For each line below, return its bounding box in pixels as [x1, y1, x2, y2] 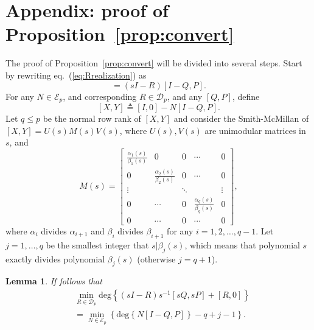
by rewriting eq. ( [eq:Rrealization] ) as [5, 68, 147, 81]
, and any [167, 90, 203, 102]
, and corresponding [63, 90, 137, 102]
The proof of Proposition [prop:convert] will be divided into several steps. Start [5, 57, 302, 69]
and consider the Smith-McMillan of [173, 111, 309, 124]
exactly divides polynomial [5, 252, 105, 265]
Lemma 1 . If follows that [5, 275, 102, 287]
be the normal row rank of [43, 111, 141, 124]
